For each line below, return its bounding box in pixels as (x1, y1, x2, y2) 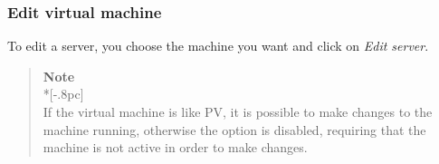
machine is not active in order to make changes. (43, 138, 308, 157)
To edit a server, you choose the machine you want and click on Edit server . (7, 36, 429, 55)
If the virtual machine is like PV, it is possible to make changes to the (43, 102, 433, 121)
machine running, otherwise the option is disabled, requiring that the (43, 120, 426, 139)
